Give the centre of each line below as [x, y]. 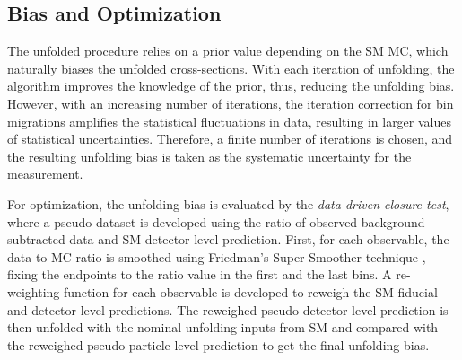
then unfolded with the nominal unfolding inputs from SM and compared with [223, 327]
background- [395, 221]
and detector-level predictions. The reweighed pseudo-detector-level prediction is [228, 309]
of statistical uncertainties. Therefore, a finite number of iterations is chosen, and [230, 139]
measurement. [45, 174]
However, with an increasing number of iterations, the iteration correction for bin [231, 103]
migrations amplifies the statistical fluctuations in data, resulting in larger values [229, 121]
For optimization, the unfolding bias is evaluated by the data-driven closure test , [228, 203]
